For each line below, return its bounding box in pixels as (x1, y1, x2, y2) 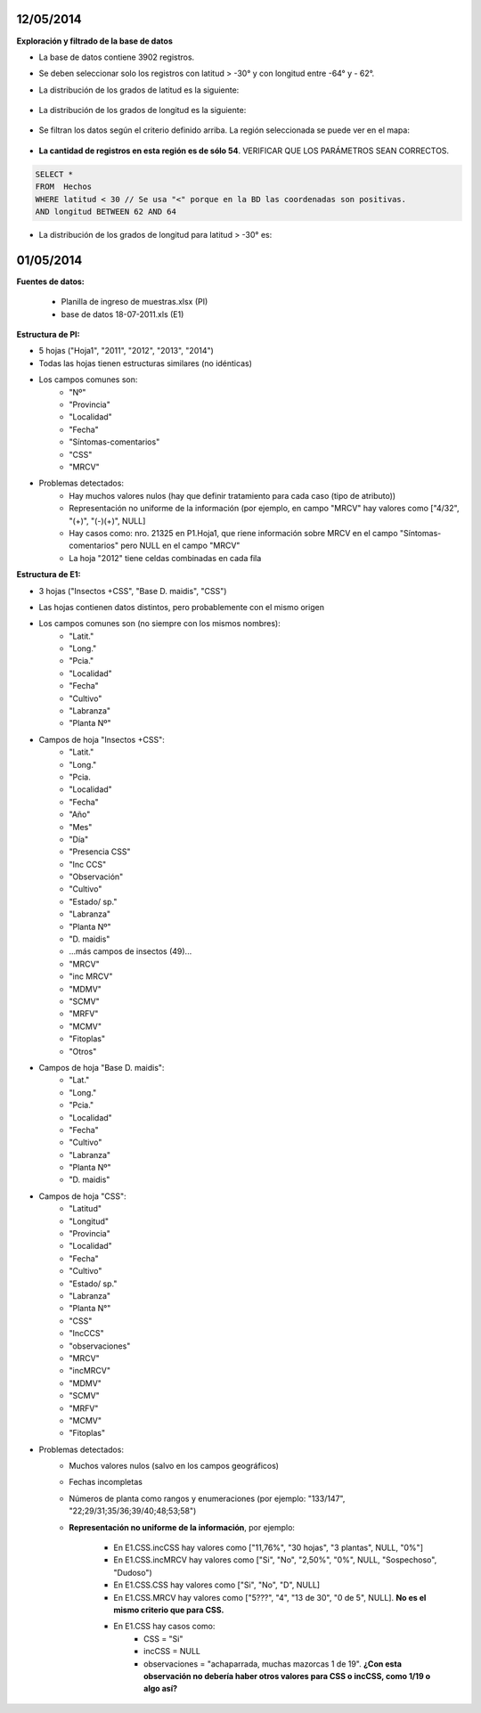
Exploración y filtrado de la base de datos (16, 36, 173, 46)
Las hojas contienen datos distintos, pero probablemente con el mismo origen (38, 601, 325, 612)
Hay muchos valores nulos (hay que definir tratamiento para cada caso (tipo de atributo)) (69, 490, 396, 501)
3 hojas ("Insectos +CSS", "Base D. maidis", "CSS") (38, 585, 227, 596)
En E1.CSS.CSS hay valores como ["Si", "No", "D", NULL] (113, 1579, 321, 1590)
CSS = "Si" (143, 1633, 183, 1644)
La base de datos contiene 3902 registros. (38, 52, 195, 62)
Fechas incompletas (69, 1477, 143, 1488)
